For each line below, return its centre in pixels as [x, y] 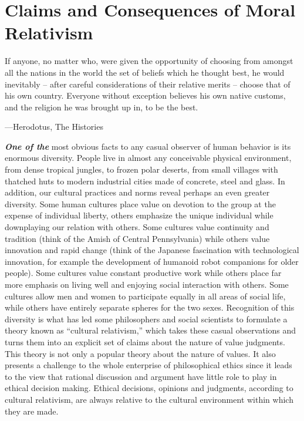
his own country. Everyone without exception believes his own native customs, [145, 95]
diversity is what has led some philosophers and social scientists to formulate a [146, 319]
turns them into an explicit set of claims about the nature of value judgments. [145, 341]
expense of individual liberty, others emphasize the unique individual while [139, 215]
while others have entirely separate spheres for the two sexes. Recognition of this [150, 307]
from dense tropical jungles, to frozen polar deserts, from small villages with [141, 169]
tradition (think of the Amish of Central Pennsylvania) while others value [137, 238]
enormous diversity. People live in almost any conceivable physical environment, [148, 158]
